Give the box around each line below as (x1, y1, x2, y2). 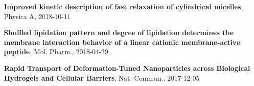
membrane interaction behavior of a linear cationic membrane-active (4, 37, 240, 47)
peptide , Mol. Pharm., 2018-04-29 (4, 46, 108, 57)
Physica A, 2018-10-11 (4, 11, 70, 21)
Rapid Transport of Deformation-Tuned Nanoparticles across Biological (4, 63, 250, 73)
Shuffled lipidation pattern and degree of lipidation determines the (4, 27, 234, 38)
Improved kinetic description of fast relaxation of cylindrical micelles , (4, 1, 243, 11)
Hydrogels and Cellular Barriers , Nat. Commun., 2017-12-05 (4, 72, 200, 83)
